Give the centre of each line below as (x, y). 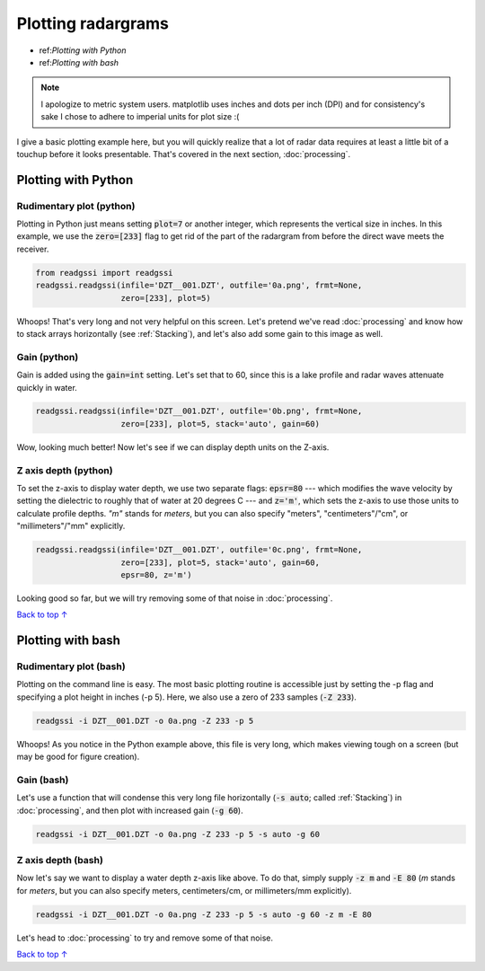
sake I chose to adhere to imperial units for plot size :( (140, 117)
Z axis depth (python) (65, 470)
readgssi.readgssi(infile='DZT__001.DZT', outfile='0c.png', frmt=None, (199, 550)
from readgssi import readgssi (105, 273)
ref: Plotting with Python (83, 50)
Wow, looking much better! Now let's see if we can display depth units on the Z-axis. (173, 447)
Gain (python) (48, 357)
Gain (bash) (43, 780)
